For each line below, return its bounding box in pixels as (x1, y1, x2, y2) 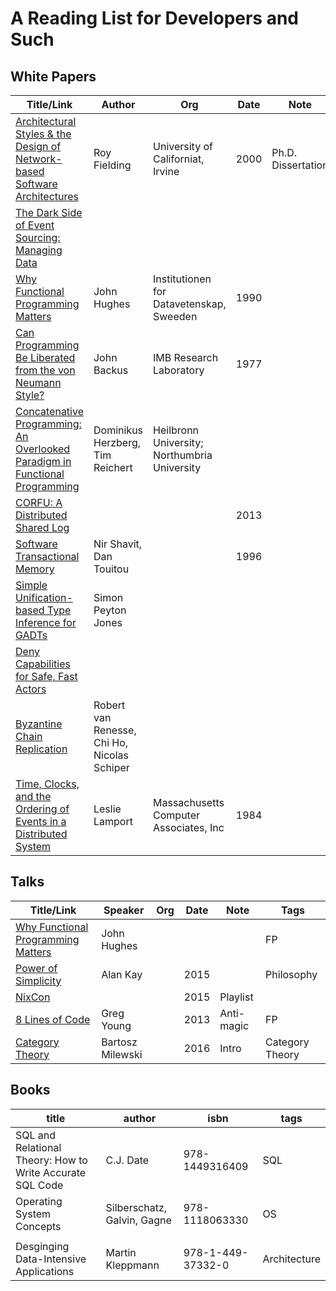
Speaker (103, 903, 145, 917)
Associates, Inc (153, 821, 225, 834)
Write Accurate (15, 1165, 87, 1179)
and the (15, 790, 52, 803)
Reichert (93, 461, 133, 474)
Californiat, (153, 152, 205, 166)
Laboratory (153, 363, 205, 377)
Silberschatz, (105, 1200, 168, 1214)
